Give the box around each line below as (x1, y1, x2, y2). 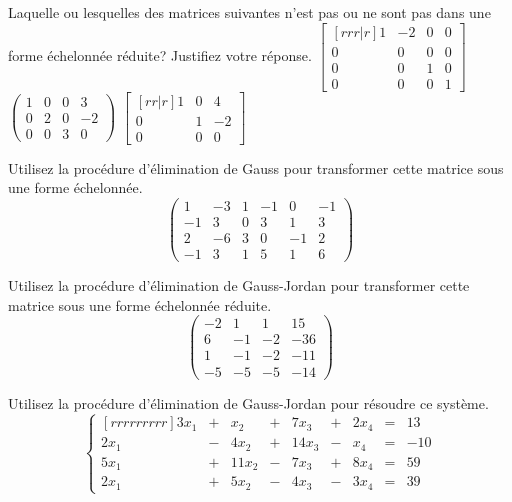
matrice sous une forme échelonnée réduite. (8, 294, 272, 315)
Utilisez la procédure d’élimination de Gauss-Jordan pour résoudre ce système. (8, 392, 489, 413)
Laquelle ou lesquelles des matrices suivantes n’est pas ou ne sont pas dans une (8, 2, 491, 22)
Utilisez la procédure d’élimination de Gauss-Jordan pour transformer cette (8, 275, 470, 296)
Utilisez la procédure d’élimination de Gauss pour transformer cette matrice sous (8, 157, 504, 178)
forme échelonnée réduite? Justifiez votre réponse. (8, 44, 312, 65)
